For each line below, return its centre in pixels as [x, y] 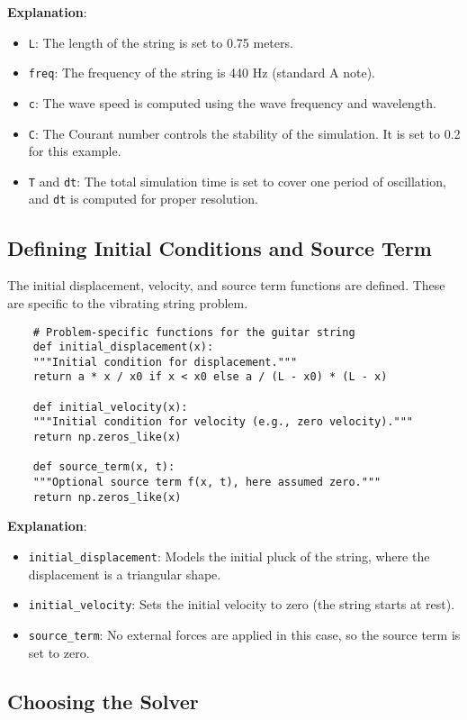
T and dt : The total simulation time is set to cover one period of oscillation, [237, 181]
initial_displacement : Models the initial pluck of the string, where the [229, 556]
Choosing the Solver [103, 701]
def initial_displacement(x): [123, 347]
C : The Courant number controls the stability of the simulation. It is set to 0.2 [244, 133]
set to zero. [59, 652]
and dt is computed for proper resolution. [143, 199]
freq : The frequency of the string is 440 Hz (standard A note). [202, 73]
